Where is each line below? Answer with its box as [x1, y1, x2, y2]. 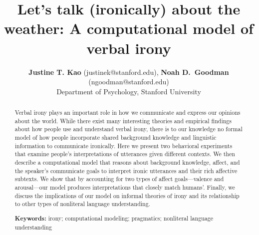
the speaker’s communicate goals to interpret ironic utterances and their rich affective [14, 166, 238, 175]
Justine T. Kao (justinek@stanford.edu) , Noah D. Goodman [28, 66, 229, 77]
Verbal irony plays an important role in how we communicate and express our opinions [14, 108, 241, 117]
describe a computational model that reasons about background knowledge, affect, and [14, 158, 240, 167]
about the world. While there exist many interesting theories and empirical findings [14, 116, 232, 125]
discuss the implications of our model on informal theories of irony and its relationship [14, 191, 240, 200]
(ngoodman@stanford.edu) [88, 76, 169, 87]
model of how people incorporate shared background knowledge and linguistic [14, 133, 217, 142]
